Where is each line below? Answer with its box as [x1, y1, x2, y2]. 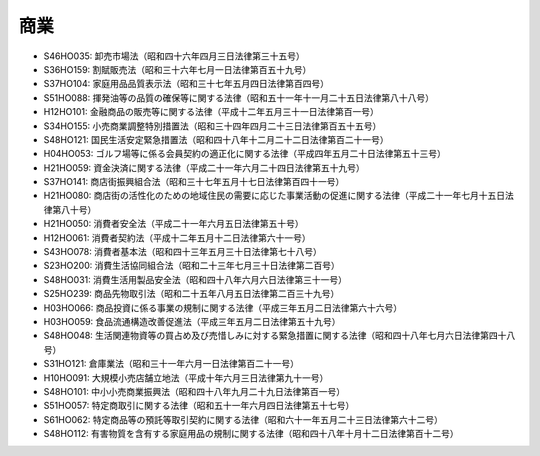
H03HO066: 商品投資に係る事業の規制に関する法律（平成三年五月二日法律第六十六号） [43, 301, 403, 314]
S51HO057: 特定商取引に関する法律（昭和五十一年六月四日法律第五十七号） [43, 400, 355, 412]
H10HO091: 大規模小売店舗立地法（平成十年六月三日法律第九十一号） [43, 371, 329, 384]
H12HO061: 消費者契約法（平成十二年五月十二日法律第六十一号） [43, 231, 311, 244]
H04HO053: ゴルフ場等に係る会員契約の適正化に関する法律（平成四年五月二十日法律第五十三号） [43, 148, 447, 160]
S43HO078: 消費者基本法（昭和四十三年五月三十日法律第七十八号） [43, 246, 322, 258]
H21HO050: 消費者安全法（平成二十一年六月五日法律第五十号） [43, 218, 304, 230]
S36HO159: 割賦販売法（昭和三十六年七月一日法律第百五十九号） [43, 63, 312, 75]
